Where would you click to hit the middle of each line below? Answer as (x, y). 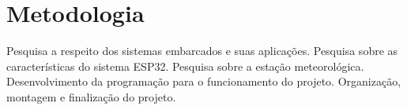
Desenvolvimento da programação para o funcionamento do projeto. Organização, (204, 81)
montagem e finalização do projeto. (91, 96)
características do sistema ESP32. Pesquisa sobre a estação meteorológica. (185, 66)
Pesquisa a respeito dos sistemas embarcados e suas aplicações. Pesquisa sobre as (202, 51)
